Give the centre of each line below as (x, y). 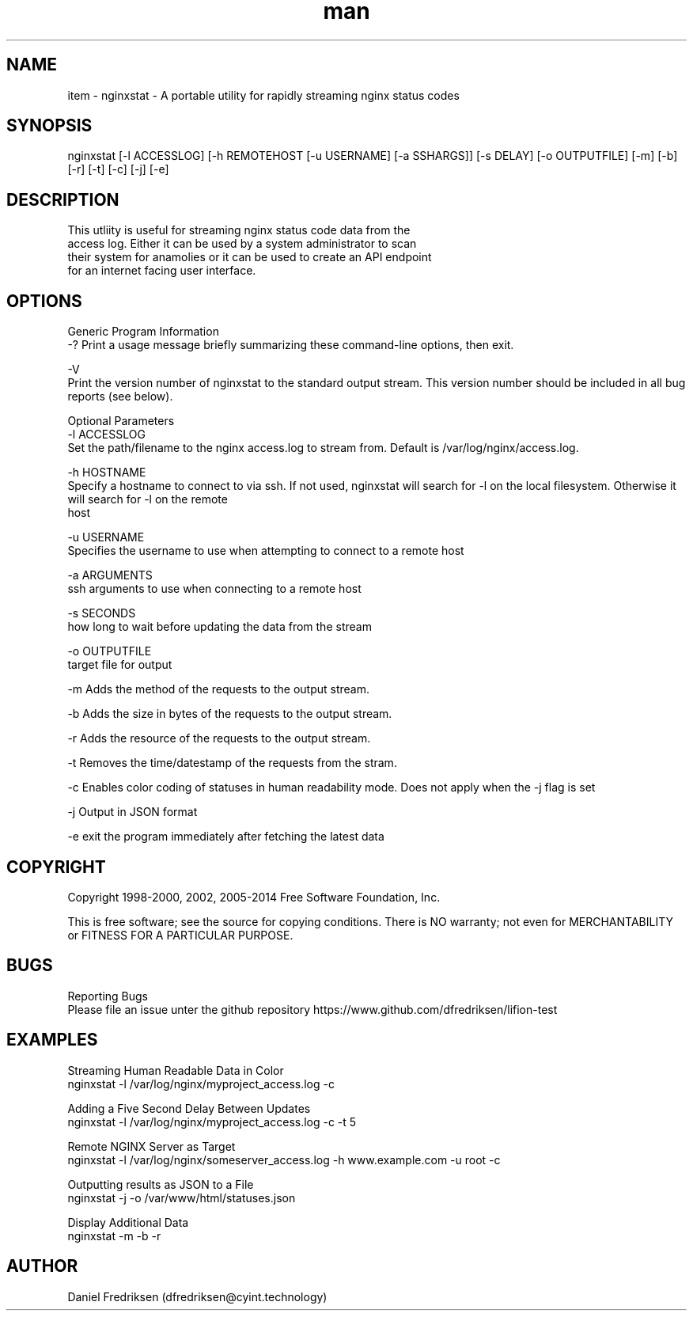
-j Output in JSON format (133, 812)
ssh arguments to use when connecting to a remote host (214, 589)
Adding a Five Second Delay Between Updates (189, 1108)
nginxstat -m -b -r (114, 1235)
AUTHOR (42, 1266)
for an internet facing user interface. (162, 271)
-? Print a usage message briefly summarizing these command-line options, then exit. (291, 345)
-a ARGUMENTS (110, 575)
